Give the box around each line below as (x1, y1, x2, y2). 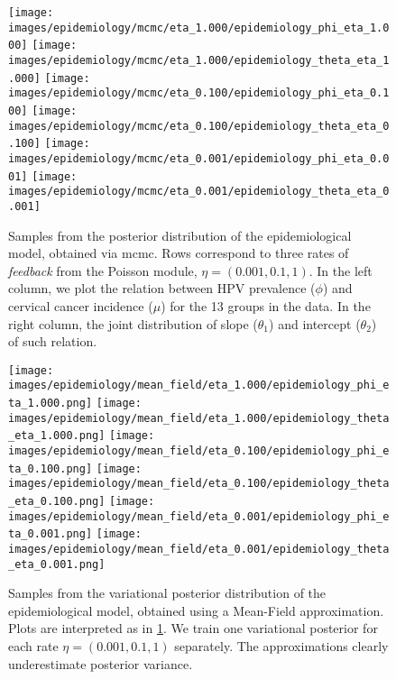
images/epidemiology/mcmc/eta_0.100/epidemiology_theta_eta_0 (8, 119, 390, 133)
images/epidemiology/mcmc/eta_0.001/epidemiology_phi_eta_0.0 (8, 151, 390, 165)
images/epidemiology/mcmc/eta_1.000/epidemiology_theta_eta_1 (8, 53, 390, 67)
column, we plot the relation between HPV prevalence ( (8, 279, 316, 298)
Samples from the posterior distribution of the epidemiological (8, 225, 352, 244)
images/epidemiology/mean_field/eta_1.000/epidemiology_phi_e (8, 379, 390, 392)
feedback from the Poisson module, (8, 261, 198, 280)
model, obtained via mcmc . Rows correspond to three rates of (8, 243, 349, 262)
